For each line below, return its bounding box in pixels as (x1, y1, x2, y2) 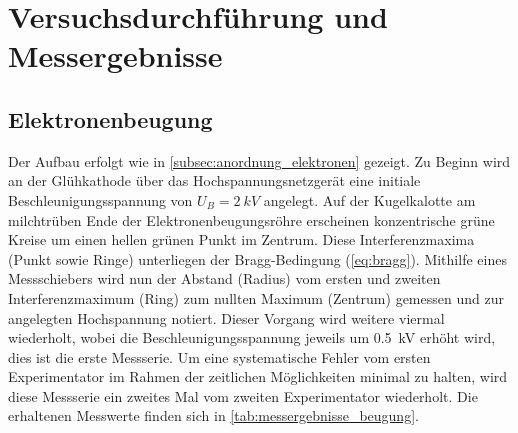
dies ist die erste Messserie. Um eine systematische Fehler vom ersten (8, 346, 431, 367)
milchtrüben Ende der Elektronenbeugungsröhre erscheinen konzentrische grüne (8, 209, 495, 230)
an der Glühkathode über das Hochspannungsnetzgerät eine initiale (8, 170, 421, 191)
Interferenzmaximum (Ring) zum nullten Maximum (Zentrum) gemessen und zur (8, 287, 504, 308)
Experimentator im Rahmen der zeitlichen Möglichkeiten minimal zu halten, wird (8, 366, 508, 387)
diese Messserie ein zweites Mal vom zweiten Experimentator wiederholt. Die (8, 385, 478, 406)
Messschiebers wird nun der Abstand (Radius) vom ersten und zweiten (8, 268, 441, 289)
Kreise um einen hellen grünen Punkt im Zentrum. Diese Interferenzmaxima (8, 229, 475, 250)
